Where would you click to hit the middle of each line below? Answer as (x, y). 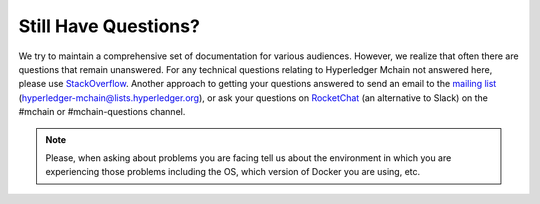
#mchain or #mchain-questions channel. (102, 112)
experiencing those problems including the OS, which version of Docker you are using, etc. (233, 172)
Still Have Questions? (109, 26)
